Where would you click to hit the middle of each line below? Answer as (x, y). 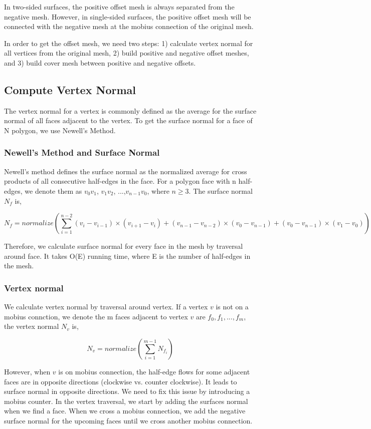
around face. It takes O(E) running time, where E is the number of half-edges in (127, 256)
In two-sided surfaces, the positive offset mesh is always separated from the (119, 7)
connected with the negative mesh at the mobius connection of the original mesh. (129, 26)
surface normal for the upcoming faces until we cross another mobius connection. (128, 420)
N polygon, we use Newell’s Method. (60, 130)
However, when (27, 371)
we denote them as (53, 190)
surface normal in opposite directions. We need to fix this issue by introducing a (127, 391)
